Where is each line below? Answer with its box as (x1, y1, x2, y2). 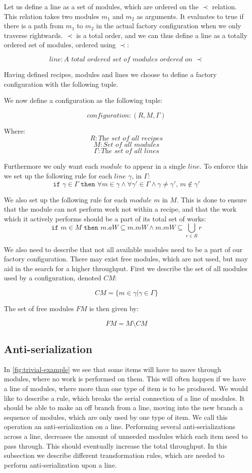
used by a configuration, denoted (4, 273, 102, 283)
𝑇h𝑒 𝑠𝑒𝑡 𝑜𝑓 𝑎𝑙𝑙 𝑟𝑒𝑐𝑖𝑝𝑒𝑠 (98, 135, 163, 142)
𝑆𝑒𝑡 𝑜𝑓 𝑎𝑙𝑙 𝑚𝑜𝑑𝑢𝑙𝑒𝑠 (103, 141, 160, 149)
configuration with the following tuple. (4, 79, 118, 89)
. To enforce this (199, 161, 249, 171)
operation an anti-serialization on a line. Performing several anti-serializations (4, 421, 235, 432)
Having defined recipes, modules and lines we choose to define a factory (4, 69, 217, 79)
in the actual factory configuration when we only (96, 20, 241, 31)
